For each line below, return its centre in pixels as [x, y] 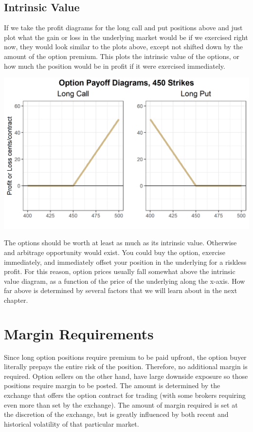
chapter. [16, 300]
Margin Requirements [79, 333]
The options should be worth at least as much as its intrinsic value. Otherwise [120, 243]
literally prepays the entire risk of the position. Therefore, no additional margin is [126, 366]
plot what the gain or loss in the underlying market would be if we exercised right [126, 37]
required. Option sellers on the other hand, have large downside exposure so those [126, 376]
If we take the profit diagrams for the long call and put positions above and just [123, 28]
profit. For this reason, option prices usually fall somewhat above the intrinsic [120, 271]
